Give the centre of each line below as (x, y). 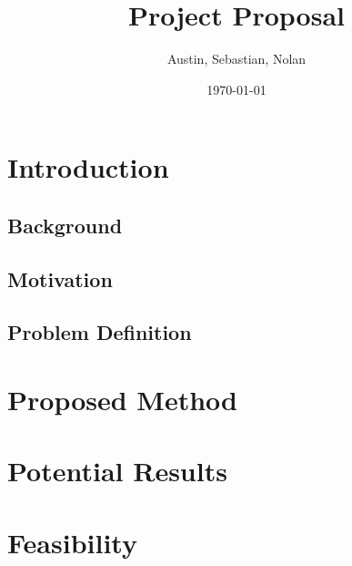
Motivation (60, 278)
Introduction (88, 167)
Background (65, 225)
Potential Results (117, 471)
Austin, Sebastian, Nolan (236, 59)
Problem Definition (100, 332)
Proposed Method (122, 400)
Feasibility (72, 542)
